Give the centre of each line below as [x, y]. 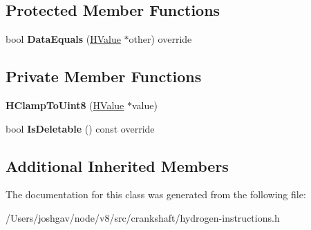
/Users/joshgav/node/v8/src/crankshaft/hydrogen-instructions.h [143, 217]
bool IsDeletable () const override [80, 128]
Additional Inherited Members [117, 165]
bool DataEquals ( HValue [63, 39]
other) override [160, 39]
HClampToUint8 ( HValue [65, 105]
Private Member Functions [104, 76]
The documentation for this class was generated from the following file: [156, 194]
